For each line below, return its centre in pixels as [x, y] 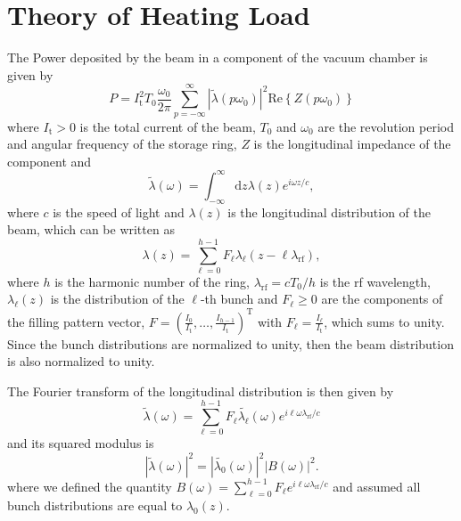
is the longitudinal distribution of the [329, 212]
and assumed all [377, 486]
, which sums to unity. [384, 321]
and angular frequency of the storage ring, [122, 144]
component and [49, 161]
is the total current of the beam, [168, 126]
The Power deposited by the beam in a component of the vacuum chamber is [218, 57]
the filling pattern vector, [76, 321]
